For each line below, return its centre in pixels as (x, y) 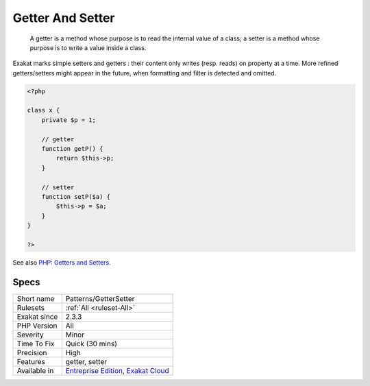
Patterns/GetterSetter (100, 298)
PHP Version (37, 326)
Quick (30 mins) (91, 343)
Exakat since (37, 317)
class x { (44, 110)
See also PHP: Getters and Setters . (62, 262)
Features (31, 361)
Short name (36, 298)
